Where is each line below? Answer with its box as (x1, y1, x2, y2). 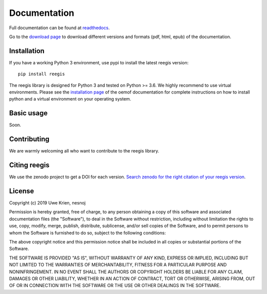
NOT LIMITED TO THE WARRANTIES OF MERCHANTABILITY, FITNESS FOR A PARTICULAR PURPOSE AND (9, 262, 227, 268)
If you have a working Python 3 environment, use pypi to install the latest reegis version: (9, 59, 189, 65)
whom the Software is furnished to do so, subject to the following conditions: (9, 230, 166, 236)
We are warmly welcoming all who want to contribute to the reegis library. (9, 148, 159, 154)
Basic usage (9, 109, 48, 117)
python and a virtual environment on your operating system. (9, 96, 132, 102)
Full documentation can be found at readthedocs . (9, 25, 110, 31)
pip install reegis (18, 71, 65, 77)
